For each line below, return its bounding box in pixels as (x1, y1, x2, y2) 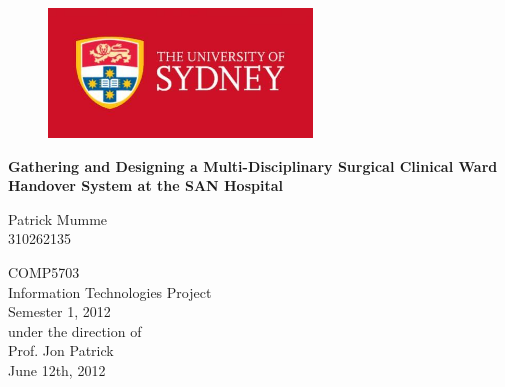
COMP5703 (8, 261, 80, 282)
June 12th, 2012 (8, 359, 106, 380)
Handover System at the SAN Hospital (8, 175, 283, 196)
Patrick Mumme (8, 208, 108, 229)
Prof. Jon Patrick (8, 340, 114, 361)
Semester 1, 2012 (8, 301, 111, 322)
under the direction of (8, 320, 142, 341)
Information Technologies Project (8, 281, 212, 302)
